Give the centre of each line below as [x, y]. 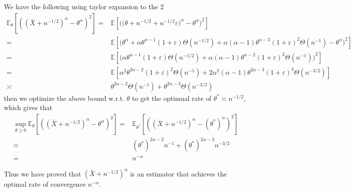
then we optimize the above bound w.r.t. [64, 98]
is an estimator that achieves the [178, 173]
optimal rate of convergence [45, 184]
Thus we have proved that [43, 173]
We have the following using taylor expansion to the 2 [84, 6]
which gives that [28, 107]
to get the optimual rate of [172, 98]
